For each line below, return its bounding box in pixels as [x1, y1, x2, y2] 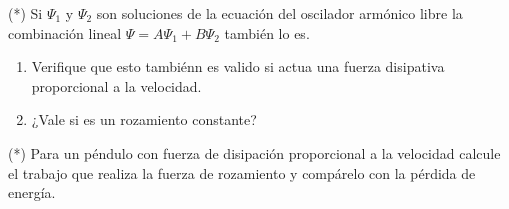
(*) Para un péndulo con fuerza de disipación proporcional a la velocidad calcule [8, 142, 501, 163]
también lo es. [224, 22, 310, 43]
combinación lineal [8, 22, 122, 43]
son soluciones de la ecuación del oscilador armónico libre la [96, 3, 463, 23]
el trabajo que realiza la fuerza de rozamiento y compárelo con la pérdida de [8, 162, 476, 183]
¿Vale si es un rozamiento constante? [31, 109, 257, 130]
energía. [8, 182, 56, 203]
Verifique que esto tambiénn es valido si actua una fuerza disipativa [31, 56, 445, 77]
